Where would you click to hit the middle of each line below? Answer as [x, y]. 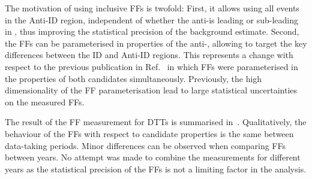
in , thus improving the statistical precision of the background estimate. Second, [152, 31]
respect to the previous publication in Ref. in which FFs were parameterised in [151, 66]
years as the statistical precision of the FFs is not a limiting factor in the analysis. [156, 169]
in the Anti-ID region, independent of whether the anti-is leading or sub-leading [151, 19]
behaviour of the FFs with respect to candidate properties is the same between [149, 133]
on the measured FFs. [45, 101]
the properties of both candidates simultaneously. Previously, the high [133, 78]
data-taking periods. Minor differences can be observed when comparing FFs [145, 145]
